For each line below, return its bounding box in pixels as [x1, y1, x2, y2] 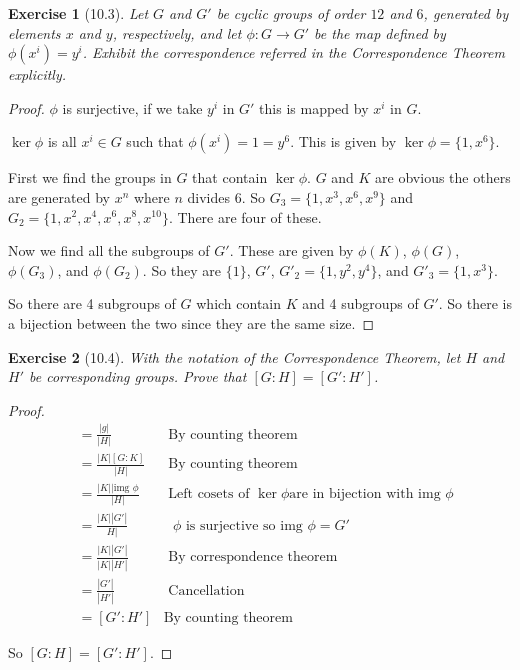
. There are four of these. [168, 206, 322, 227]
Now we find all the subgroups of [8, 240, 210, 261]
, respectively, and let [112, 22, 242, 43]
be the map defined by [314, 22, 446, 43]
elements [8, 22, 61, 43]
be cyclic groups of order [216, 3, 366, 23]
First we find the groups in [8, 167, 172, 188]
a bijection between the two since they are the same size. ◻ [8, 312, 375, 333]
